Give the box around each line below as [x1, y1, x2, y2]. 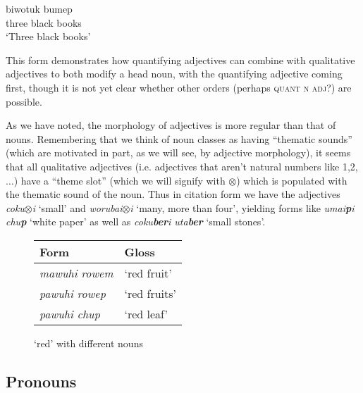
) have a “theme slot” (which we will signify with [13, 173, 226, 187]
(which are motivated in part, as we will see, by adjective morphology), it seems [6, 145, 351, 160]
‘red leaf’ [124, 305, 168, 322]
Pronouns [6, 370, 77, 392]
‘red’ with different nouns [34, 335, 143, 350]
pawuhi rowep [39, 285, 106, 301]
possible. [6, 94, 42, 108]
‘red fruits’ [124, 285, 177, 301]
